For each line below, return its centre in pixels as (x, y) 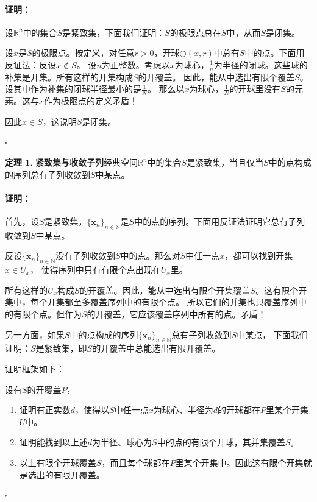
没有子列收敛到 (85, 256)
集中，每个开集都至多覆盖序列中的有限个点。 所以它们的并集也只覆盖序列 (151, 302)
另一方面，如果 (35, 334)
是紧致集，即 (61, 348)
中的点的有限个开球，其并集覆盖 (221, 442)
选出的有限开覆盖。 (66, 474)
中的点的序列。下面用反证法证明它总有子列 (220, 221)
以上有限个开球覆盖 (58, 462)
